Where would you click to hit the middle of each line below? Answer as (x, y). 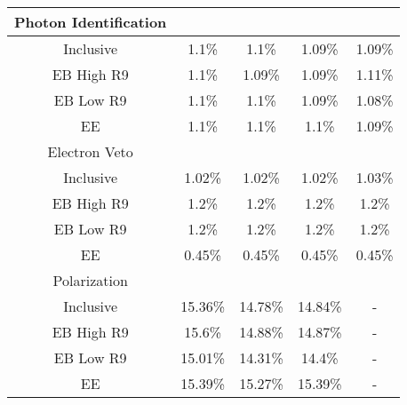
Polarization (90, 280)
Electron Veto (90, 151)
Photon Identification (91, 22)
